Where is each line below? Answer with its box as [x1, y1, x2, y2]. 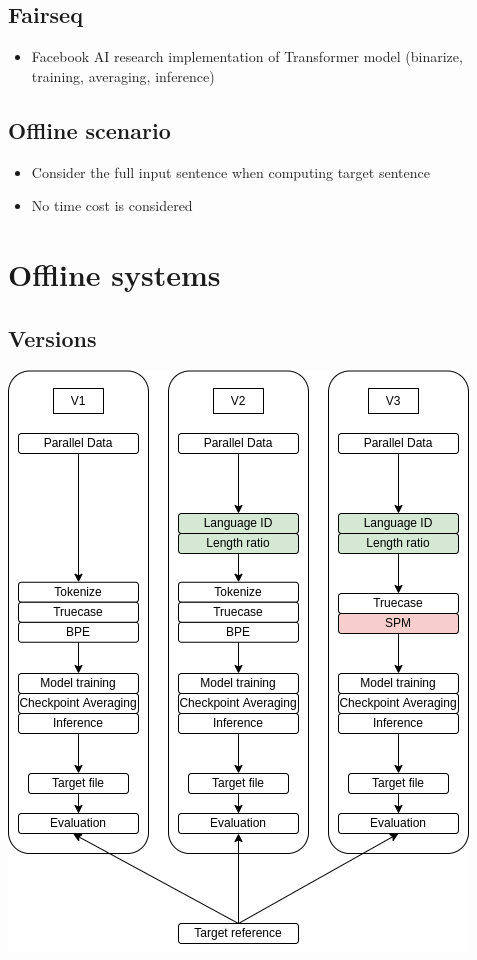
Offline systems [8, 253, 221, 294]
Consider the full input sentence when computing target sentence [31, 161, 430, 182]
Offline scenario [8, 114, 171, 145]
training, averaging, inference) [31, 65, 215, 86]
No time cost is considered [31, 195, 193, 216]
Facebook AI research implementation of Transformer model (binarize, [31, 46, 463, 67]
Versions [8, 322, 97, 353]
